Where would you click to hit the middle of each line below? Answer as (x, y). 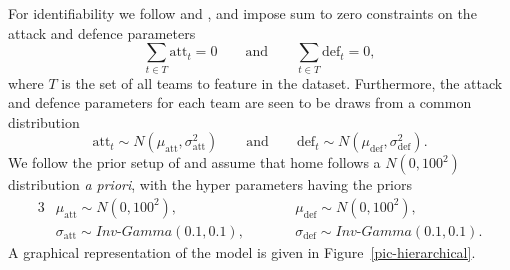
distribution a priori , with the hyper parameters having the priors (210, 184)
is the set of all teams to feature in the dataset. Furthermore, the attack (282, 82)
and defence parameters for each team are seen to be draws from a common (240, 102)
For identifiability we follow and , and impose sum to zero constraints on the (242, 13)
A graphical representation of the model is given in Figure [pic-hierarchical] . (242, 251)
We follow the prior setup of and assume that (147, 162)
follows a (354, 162)
